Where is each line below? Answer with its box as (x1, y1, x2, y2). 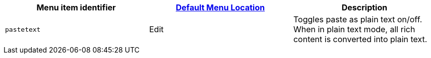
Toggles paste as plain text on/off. (293, 14, 422, 24)
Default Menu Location (175, 2, 265, 12)
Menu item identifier (36, 2, 116, 12)
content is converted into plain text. (293, 34, 427, 44)
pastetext (5, 25, 41, 33)
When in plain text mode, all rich (293, 24, 415, 34)
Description (341, 2, 388, 12)
